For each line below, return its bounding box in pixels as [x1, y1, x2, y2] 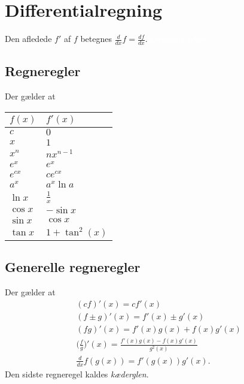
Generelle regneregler [5, 258, 141, 276]
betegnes [80, 32, 112, 45]
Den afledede [5, 32, 52, 45]
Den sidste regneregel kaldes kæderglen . [5, 367, 149, 380]
